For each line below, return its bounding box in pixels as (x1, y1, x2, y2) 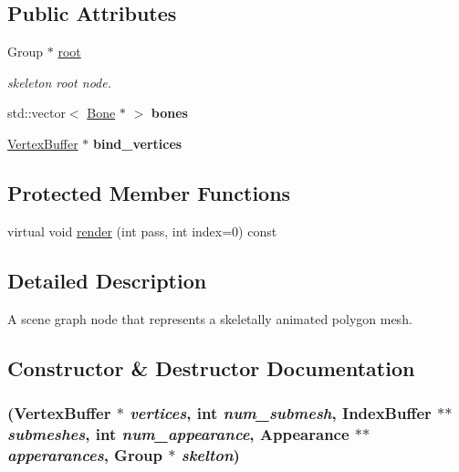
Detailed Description (7, 266, 207, 294)
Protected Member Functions (7, 178, 291, 206)
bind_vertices (93, 133, 183, 152)
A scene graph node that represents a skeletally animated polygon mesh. (7, 309, 412, 328)
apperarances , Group (7, 443, 162, 466)
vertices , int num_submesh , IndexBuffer (130, 401, 432, 424)
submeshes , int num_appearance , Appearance (7, 422, 349, 445)
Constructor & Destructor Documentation (7, 353, 415, 382)
